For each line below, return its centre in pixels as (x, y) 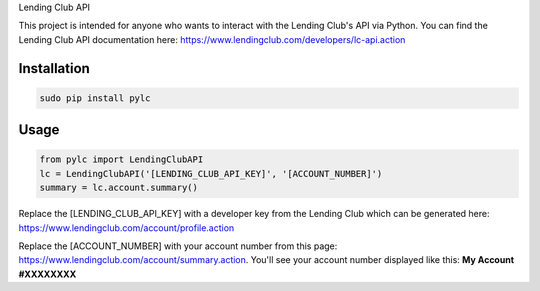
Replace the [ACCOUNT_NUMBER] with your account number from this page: (178, 246)
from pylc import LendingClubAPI (121, 159)
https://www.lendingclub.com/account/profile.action (126, 227)
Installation (54, 68)
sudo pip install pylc (95, 98)
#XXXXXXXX (47, 274)
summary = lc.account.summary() (119, 188)
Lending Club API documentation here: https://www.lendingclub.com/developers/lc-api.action (212, 39)
